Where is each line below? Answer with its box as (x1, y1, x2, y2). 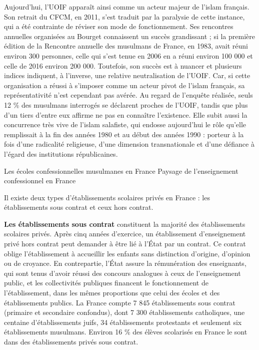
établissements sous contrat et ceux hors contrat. (4, 202, 153, 212)
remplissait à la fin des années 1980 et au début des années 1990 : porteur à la (4, 129, 244, 139)
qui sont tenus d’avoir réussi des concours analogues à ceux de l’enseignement (4, 267, 241, 278)
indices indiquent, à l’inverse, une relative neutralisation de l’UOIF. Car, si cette (4, 70, 250, 81)
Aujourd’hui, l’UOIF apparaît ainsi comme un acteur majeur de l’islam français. (4, 2, 249, 12)
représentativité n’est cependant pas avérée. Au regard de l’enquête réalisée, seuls (4, 90, 253, 100)
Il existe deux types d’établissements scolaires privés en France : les (4, 192, 210, 202)
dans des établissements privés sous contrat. (4, 336, 138, 346)
